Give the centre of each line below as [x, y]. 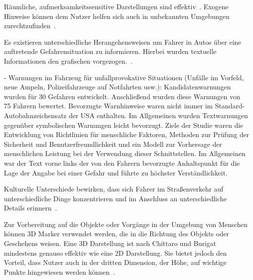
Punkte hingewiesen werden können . [60, 271]
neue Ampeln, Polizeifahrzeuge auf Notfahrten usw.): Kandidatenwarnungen [117, 87]
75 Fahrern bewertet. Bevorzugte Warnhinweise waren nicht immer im [108, 106]
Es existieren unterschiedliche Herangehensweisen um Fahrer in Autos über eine [123, 42]
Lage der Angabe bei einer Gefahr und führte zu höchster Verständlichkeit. [116, 172]
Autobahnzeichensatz [35, 115]
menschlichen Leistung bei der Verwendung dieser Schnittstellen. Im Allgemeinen [125, 153]
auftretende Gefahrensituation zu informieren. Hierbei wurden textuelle [110, 51]
